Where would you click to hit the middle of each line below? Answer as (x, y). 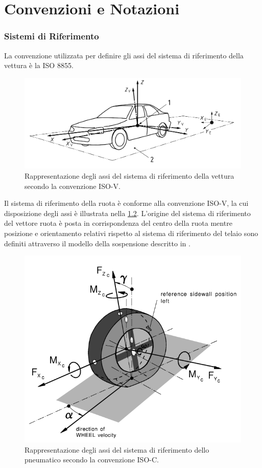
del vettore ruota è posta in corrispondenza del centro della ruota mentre (118, 223)
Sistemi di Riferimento (52, 36)
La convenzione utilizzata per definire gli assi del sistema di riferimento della (124, 55)
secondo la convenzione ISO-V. (73, 186)
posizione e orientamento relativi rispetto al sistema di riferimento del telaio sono (131, 233)
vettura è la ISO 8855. (39, 65)
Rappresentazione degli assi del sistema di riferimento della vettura (129, 176)
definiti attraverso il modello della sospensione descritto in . (97, 243)
